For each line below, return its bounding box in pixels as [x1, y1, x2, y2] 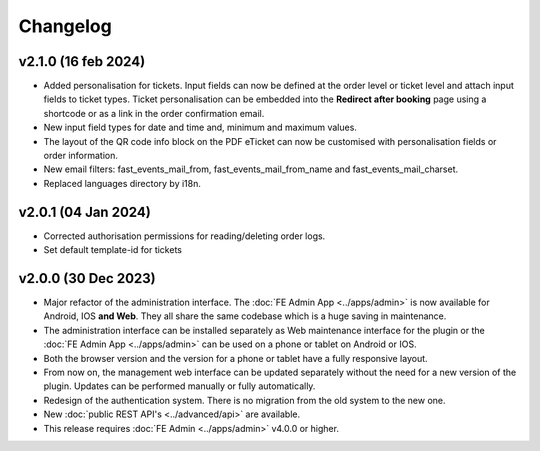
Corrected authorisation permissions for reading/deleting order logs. [43, 230, 326, 242]
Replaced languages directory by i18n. [43, 177, 202, 189]
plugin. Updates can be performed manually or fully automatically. [43, 380, 316, 392]
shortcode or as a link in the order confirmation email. [43, 107, 265, 119]
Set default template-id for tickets [43, 244, 182, 256]
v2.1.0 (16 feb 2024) [18, 53, 146, 70]
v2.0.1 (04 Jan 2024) [18, 203, 152, 220]
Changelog [18, 15, 112, 37]
